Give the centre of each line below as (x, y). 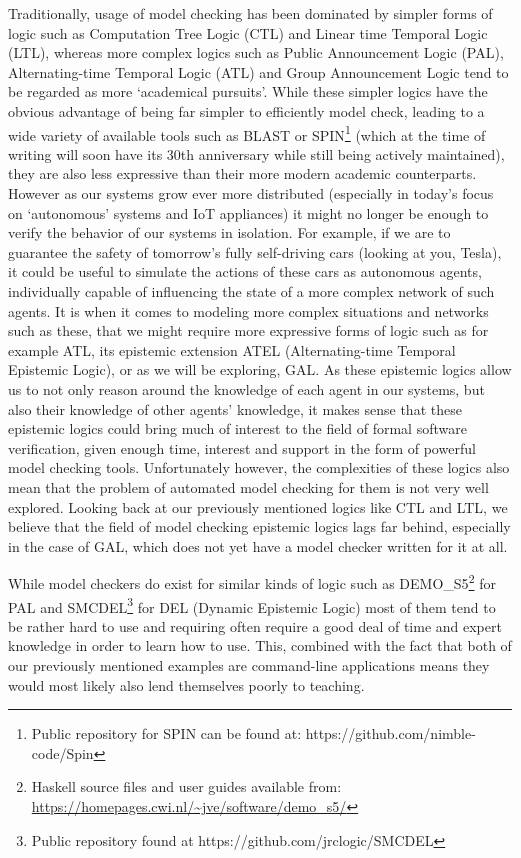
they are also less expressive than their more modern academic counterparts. (242, 173)
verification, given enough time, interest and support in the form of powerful (242, 447)
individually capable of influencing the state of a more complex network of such (251, 290)
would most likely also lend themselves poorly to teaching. (186, 684)
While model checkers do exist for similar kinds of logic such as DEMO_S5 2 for (252, 581)
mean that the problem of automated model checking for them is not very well (248, 486)
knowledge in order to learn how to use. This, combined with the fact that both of (260, 645)
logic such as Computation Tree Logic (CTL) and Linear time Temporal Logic (248, 32)
